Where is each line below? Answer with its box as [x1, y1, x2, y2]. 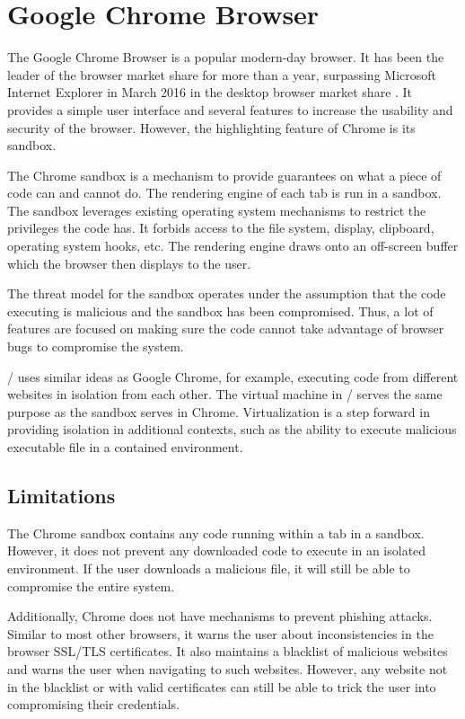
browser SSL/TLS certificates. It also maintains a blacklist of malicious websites [7, 642, 448, 661]
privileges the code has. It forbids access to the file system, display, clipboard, [7, 218, 434, 237]
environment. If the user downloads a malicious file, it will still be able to [7, 558, 410, 577]
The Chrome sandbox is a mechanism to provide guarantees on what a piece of [7, 165, 442, 184]
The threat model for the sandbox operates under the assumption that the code [7, 284, 446, 303]
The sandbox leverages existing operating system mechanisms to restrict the [7, 200, 426, 219]
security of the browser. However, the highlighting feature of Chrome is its [7, 118, 416, 137]
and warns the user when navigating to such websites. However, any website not [7, 659, 448, 678]
